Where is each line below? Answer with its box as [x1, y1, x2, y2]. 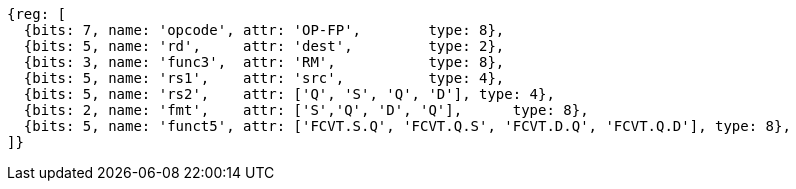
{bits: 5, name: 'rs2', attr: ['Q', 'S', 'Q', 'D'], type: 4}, [23, 86, 555, 102]
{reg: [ [7, 6, 67, 22]
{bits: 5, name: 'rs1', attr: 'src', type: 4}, [23, 70, 505, 86]
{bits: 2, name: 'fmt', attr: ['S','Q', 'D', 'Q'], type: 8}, [23, 102, 589, 118]
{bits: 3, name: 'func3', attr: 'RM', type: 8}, [23, 54, 505, 70]
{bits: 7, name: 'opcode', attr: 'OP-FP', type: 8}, [23, 22, 505, 38]
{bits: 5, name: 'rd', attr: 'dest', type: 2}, [23, 38, 505, 54]
